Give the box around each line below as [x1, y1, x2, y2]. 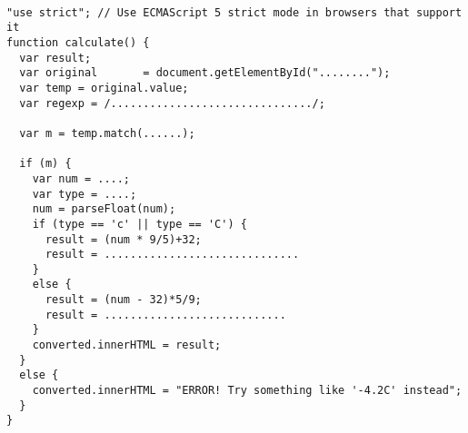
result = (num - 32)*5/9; [45, 293, 202, 307]
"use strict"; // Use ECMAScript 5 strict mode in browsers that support [6, 5, 463, 19]
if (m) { [19, 157, 72, 171]
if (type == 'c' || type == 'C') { [32, 217, 247, 231]
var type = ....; [32, 187, 137, 201]
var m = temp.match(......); [19, 126, 195, 140]
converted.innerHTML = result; [32, 339, 222, 352]
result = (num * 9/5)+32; [45, 232, 202, 246]
